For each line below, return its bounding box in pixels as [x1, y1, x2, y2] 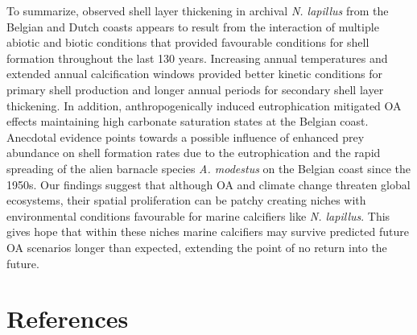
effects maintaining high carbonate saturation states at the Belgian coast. [6, 113, 369, 130]
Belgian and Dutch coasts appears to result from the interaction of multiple [6, 18, 379, 35]
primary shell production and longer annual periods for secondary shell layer [6, 81, 384, 97]
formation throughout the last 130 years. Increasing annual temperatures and [6, 49, 388, 66]
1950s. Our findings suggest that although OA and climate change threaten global [6, 176, 411, 192]
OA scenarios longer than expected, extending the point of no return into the [6, 238, 387, 255]
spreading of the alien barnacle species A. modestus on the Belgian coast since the [6, 159, 411, 176]
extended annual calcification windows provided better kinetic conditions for [6, 65, 382, 82]
